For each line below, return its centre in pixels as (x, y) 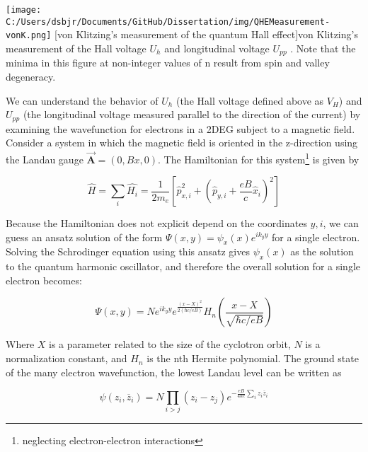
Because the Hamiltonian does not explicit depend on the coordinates (156, 223)
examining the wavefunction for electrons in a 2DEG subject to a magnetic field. (180, 128)
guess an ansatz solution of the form (84, 237)
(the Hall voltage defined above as (250, 100)
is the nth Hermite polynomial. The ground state (253, 358)
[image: (24, 10)
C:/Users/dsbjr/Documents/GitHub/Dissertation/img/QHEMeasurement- (168, 22)
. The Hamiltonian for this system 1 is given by (258, 158)
